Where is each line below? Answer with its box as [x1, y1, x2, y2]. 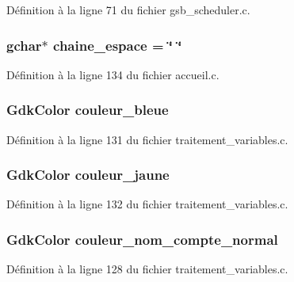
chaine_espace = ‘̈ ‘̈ [53, 35, 182, 55]
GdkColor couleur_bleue [6, 100, 169, 120]
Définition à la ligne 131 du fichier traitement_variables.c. [6, 131, 288, 147]
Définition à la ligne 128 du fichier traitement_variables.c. [6, 261, 288, 277]
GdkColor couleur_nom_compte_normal [6, 229, 278, 249]
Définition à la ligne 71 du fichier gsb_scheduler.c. [6, 2, 250, 17]
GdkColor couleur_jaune [6, 165, 170, 185]
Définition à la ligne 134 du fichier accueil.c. [6, 66, 220, 82]
